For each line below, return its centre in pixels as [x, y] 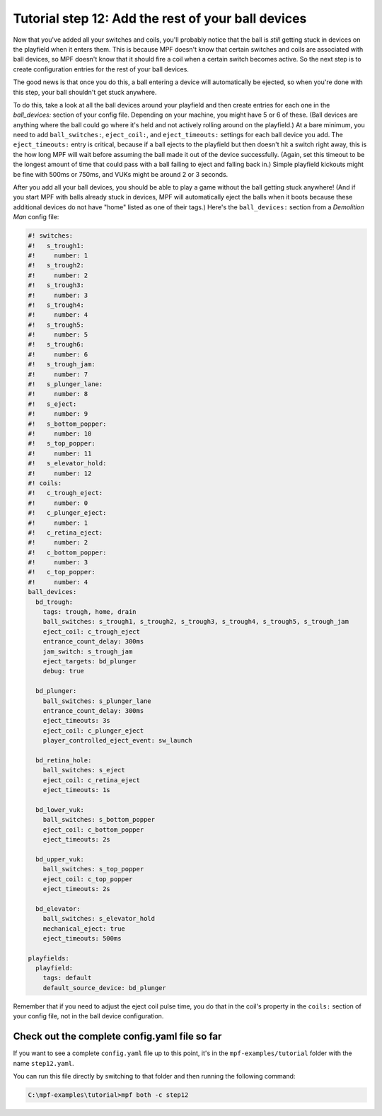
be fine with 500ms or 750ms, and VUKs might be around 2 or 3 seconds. [121, 174]
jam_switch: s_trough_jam [88, 651]
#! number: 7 [58, 374]
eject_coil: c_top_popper [88, 879]
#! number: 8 [58, 394]
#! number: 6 [58, 354]
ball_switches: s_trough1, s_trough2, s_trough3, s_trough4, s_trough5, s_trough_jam [196, 622]
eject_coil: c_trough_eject [92, 632]
